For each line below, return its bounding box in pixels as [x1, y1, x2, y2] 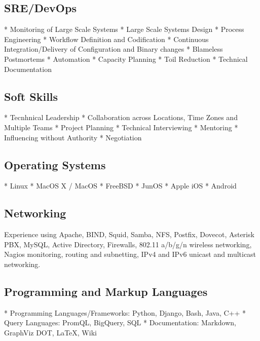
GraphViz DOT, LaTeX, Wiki [4, 327, 97, 337]
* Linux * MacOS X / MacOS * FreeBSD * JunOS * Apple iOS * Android [4, 180, 237, 191]
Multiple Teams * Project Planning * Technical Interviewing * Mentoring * [4, 122, 238, 132]
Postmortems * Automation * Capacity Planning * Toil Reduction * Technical [4, 53, 248, 64]
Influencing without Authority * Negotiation [4, 132, 142, 142]
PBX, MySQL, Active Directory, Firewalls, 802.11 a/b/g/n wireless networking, [4, 239, 252, 249]
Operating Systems [4, 157, 106, 172]
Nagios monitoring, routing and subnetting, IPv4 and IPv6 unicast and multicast [4, 249, 256, 259]
